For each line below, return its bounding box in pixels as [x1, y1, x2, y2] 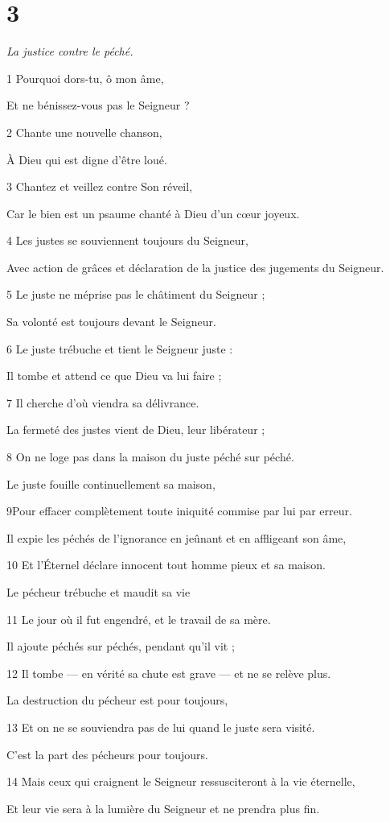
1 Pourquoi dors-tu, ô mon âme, [6, 69, 164, 86]
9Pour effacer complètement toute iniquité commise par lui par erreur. [6, 502, 352, 519]
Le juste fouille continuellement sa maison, [6, 475, 216, 492]
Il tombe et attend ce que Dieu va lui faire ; [6, 367, 222, 384]
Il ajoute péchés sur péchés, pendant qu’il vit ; [6, 638, 235, 655]
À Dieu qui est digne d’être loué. [6, 151, 167, 167]
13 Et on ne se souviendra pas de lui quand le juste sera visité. [6, 718, 315, 735]
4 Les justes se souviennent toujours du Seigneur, [6, 232, 248, 249]
